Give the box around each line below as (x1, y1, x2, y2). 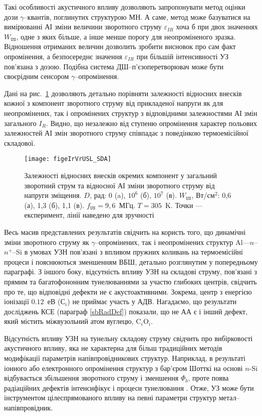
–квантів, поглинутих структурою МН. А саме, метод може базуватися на (24, 11, 250, 22)
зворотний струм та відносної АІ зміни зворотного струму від (24, 180, 215, 190)
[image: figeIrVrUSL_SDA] (24, 155, 111, 163)
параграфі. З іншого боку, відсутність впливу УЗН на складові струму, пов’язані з (4, 266, 257, 277)
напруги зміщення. (24, 190, 82, 200)
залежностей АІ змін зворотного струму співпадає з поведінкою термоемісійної (4, 128, 249, 138)
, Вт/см (191, 190, 215, 200)
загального (4, 117, 37, 128)
